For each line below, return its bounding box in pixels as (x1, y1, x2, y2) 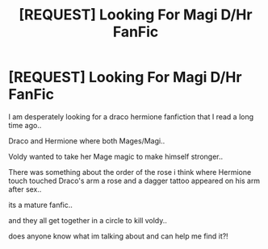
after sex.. (8, 184, 42, 194)
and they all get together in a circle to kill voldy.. (8, 215, 168, 225)
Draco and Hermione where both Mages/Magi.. (8, 135, 165, 146)
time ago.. (8, 120, 42, 130)
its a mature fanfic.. (8, 200, 73, 210)
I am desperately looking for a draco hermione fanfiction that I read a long (8, 111, 254, 122)
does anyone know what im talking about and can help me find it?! (8, 231, 228, 241)
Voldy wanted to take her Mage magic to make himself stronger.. (8, 151, 224, 161)
